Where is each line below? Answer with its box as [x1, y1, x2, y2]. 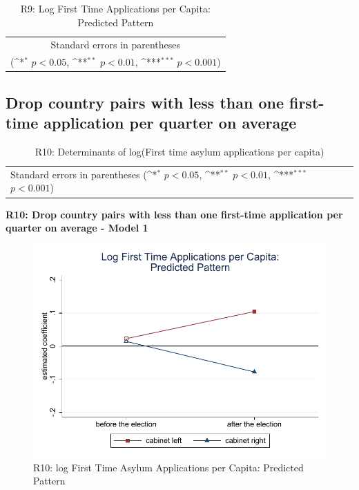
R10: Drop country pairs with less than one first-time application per [6, 207, 343, 221]
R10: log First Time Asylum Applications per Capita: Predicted [33, 460, 304, 474]
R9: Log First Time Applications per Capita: [20, 1, 211, 15]
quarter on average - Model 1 [6, 220, 148, 235]
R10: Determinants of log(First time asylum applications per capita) [35, 144, 324, 158]
